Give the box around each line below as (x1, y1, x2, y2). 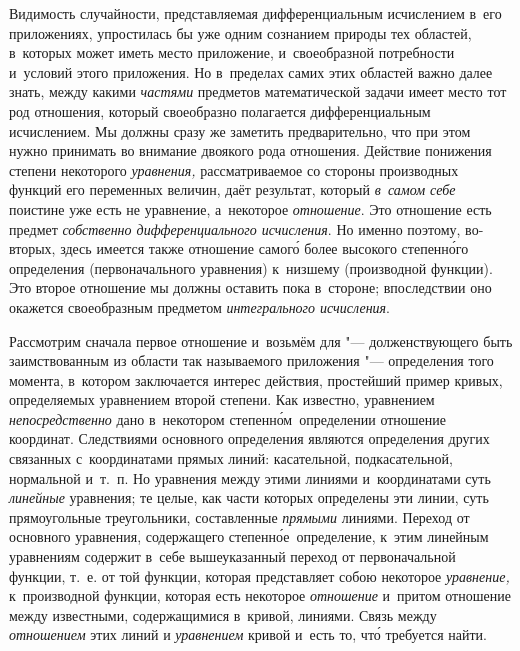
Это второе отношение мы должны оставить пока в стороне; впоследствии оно (9, 277, 492, 298)
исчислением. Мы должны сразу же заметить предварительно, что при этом (9, 120, 471, 141)
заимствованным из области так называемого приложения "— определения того (9, 350, 494, 371)
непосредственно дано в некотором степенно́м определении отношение (9, 408, 447, 429)
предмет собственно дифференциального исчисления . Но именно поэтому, (9, 218, 461, 239)
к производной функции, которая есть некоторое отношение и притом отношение (9, 585, 511, 606)
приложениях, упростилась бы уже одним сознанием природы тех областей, (9, 22, 472, 43)
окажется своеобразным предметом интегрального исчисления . (9, 296, 390, 317)
